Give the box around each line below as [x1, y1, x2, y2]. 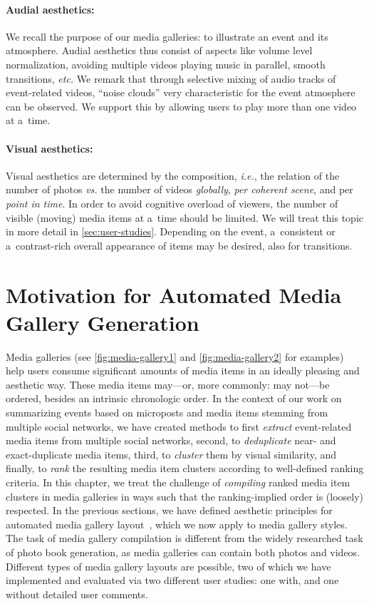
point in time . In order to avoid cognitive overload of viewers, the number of [6, 195, 338, 210]
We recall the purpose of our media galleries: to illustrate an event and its [6, 29, 328, 43]
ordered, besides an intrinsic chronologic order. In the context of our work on [6, 391, 342, 406]
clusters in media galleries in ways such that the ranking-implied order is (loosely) [6, 488, 363, 503]
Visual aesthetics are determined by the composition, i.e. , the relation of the [6, 168, 340, 183]
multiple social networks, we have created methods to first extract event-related [6, 419, 352, 434]
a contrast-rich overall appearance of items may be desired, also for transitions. [6, 237, 353, 252]
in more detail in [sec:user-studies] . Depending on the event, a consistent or [6, 224, 336, 239]
